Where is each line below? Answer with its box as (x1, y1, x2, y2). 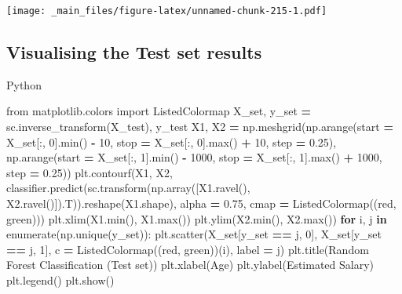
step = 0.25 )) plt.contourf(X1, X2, (6, 164, 173, 180)
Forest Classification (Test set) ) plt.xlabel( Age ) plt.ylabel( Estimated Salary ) (6, 256, 375, 273)
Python (6, 76, 42, 93)
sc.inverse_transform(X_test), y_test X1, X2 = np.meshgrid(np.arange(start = (6, 118, 393, 135)
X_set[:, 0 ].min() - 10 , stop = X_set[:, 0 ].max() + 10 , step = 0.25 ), (6, 133, 337, 150)
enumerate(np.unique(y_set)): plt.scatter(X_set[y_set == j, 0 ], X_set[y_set (6, 226, 382, 242)
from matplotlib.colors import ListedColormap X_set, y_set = (6, 103, 312, 119)
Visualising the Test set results (6, 40, 262, 64)
